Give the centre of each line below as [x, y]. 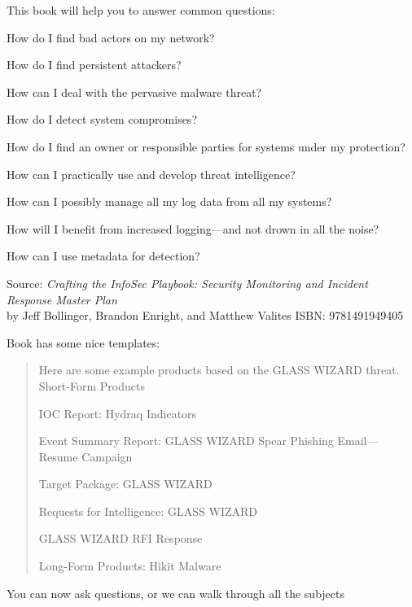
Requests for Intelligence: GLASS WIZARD [148, 511]
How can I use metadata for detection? [103, 256]
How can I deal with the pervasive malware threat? [134, 92]
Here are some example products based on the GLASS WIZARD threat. [219, 370]
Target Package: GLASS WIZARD [125, 484]
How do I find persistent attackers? [94, 65]
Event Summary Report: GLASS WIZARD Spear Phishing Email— [208, 441]
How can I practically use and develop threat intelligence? [151, 174]
